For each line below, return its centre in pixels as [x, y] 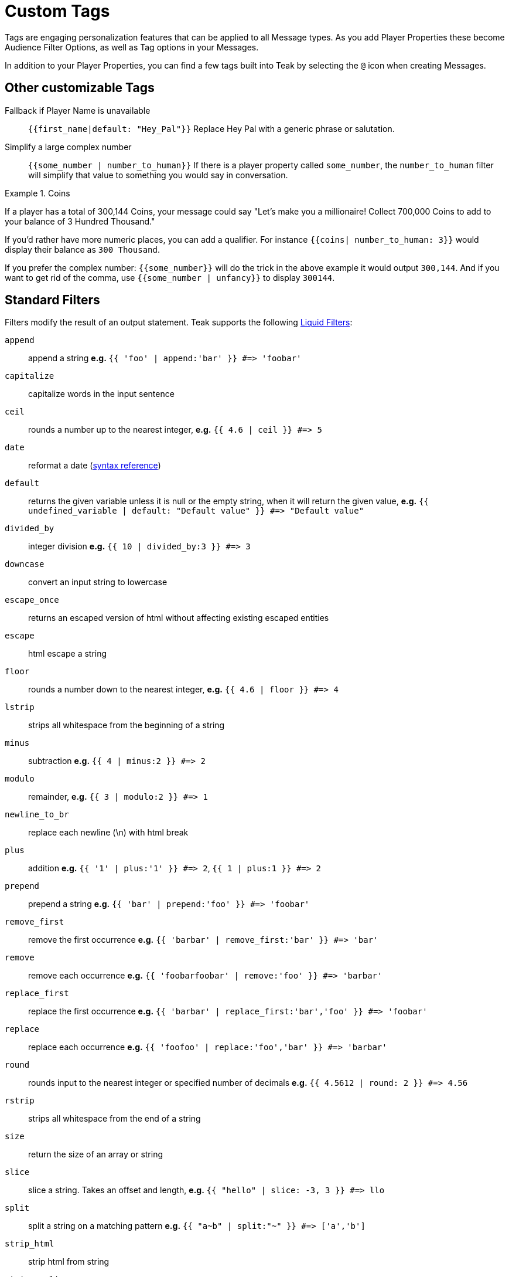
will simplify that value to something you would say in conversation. [158, 175]
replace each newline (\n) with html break [108, 833]
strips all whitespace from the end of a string [115, 1119]
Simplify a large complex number [68, 147]
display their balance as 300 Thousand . [82, 249]
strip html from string [69, 1262]
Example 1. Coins [37, 193]
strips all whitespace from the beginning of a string [127, 725]
